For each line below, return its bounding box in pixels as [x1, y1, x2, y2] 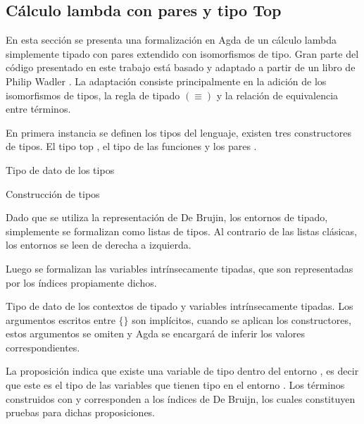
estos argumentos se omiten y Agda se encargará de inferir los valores [6, 326, 305, 341]
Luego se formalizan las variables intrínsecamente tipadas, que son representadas [6, 261, 353, 275]
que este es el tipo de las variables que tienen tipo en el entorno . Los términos [6, 378, 345, 392]
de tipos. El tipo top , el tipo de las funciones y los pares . [6, 139, 257, 154]
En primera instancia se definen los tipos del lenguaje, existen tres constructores [6, 125, 351, 139]
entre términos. [6, 101, 71, 116]
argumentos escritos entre [6, 312, 115, 327]
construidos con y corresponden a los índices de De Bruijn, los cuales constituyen [6, 391, 356, 406]
